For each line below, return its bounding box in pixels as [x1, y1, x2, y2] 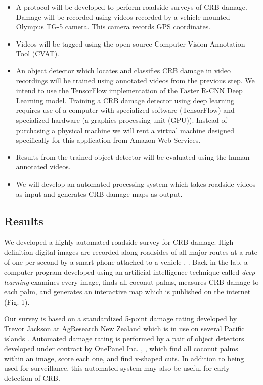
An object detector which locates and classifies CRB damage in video [16, 65, 231, 75]
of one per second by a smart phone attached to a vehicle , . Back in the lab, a [4, 256, 248, 267]
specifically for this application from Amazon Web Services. [16, 135, 201, 145]
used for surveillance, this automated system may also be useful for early [4, 363, 230, 373]
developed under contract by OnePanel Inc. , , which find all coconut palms [4, 343, 238, 354]
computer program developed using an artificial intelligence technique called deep [4, 267, 255, 277]
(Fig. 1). [4, 296, 30, 307]
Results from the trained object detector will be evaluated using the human [16, 151, 250, 162]
